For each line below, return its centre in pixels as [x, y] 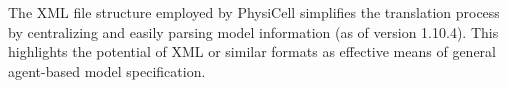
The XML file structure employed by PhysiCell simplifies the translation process [254, 12]
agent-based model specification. [107, 70]
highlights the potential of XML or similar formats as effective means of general [252, 51]
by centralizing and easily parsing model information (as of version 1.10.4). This [253, 31]
